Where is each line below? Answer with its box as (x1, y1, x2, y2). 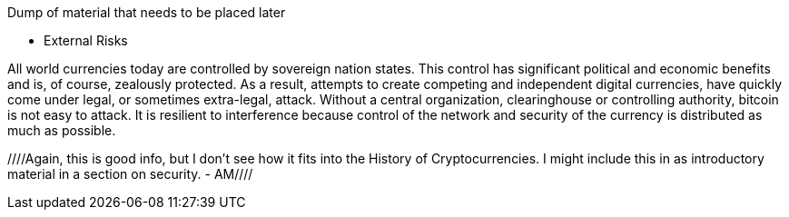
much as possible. (7, 123, 116, 138)
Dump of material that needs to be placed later (7, 5, 286, 20)
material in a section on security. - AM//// (7, 166, 253, 182)
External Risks (44, 33, 128, 48)
